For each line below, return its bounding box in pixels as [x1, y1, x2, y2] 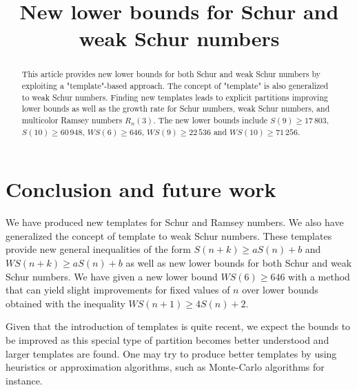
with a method [288, 269, 350, 283]
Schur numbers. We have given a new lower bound [6, 269, 218, 283]
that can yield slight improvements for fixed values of [6, 283, 230, 297]
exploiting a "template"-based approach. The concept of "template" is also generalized [21, 80, 329, 92]
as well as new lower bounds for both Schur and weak [125, 256, 352, 270]
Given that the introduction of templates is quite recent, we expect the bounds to [6, 319, 351, 333]
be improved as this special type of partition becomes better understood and [6, 332, 329, 347]
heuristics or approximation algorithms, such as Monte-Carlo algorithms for [6, 360, 325, 374]
